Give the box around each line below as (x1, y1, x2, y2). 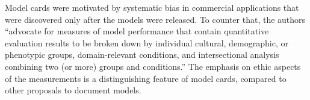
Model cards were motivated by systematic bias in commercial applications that (5, 1, 299, 13)
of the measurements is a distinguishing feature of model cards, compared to (5, 72, 287, 84)
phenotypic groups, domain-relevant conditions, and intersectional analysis (5, 48, 279, 61)
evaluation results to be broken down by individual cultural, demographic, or (5, 36, 288, 49)
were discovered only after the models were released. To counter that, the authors (5, 13, 306, 25)
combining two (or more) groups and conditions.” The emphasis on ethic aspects (5, 60, 301, 72)
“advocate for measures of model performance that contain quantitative (5, 25, 269, 37)
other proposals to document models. (5, 84, 141, 96)
